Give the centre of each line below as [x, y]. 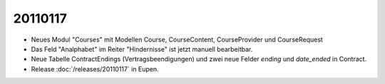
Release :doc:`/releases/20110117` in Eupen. [95, 69]
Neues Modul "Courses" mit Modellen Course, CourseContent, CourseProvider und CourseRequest [177, 40]
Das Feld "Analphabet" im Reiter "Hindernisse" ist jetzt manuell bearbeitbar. [142, 49]
